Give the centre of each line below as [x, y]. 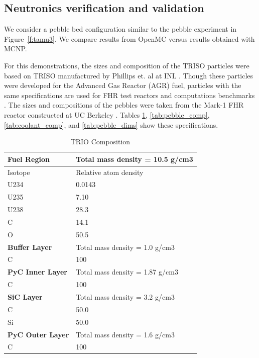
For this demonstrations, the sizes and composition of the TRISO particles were [127, 65]
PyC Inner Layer [37, 272]
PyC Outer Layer [38, 334]
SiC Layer [25, 297]
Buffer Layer [30, 247]
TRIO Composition [100, 142]
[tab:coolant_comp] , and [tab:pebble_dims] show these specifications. [111, 124]
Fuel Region [29, 159]
